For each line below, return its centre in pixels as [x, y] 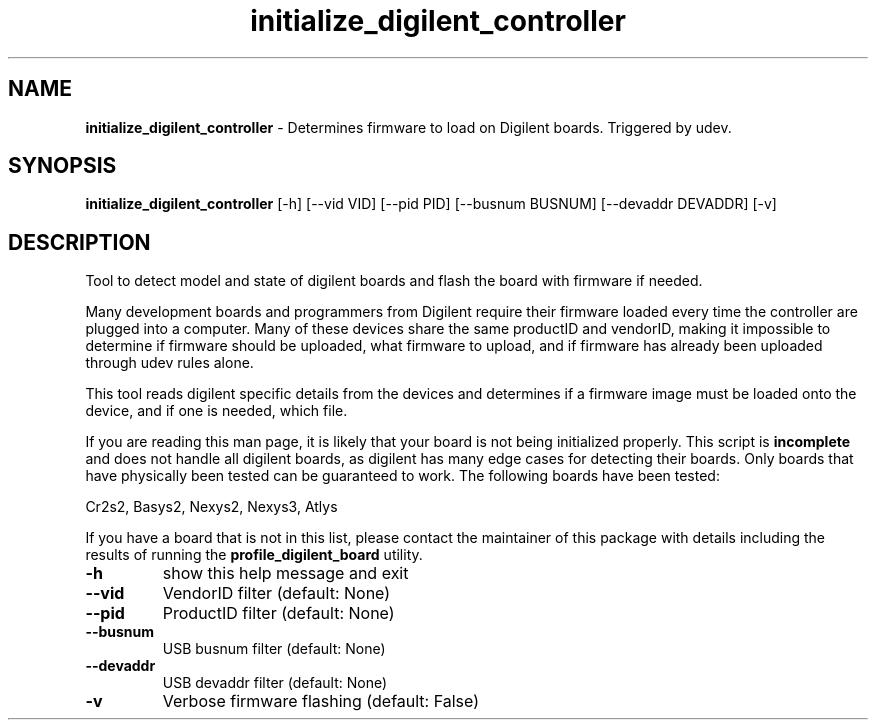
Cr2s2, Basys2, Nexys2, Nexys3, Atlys [211, 507]
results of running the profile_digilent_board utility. [254, 555]
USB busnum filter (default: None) [274, 649]
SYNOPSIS [62, 166]
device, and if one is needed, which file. [216, 411]
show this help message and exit [285, 573]
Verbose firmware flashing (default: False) [321, 701]
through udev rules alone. [169, 363]
